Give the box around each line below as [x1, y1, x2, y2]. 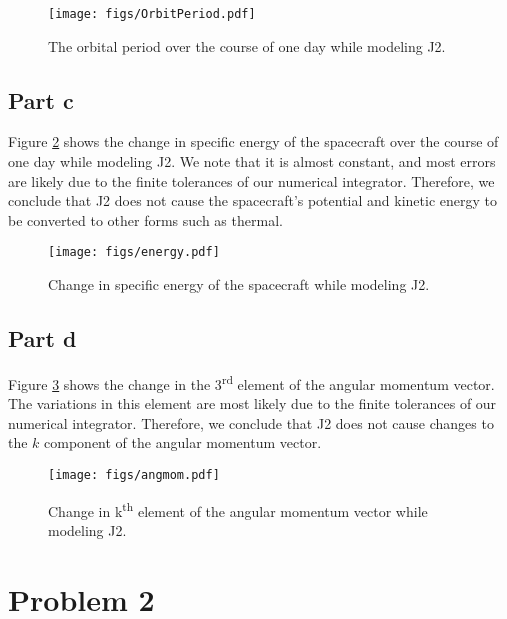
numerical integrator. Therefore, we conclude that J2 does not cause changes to [8, 412, 494, 433]
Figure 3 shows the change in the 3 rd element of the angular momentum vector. [8, 370, 495, 394]
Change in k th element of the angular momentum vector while [48, 497, 428, 521]
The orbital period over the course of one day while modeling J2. [48, 35, 446, 56]
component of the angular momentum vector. [44, 432, 322, 453]
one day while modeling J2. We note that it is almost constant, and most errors [8, 151, 496, 172]
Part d [8, 323, 77, 354]
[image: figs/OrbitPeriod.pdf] [48, 7, 256, 21]
